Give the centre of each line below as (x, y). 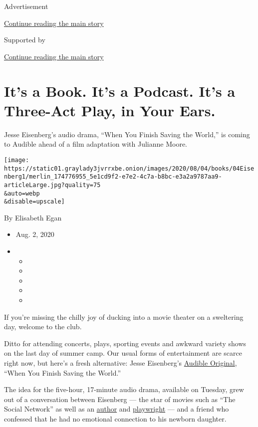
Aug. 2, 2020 (35, 234)
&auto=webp (22, 193)
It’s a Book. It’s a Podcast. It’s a (120, 91)
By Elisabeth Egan (33, 217)
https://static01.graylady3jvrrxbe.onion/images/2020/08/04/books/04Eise (129, 168)
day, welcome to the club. (43, 326)
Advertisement (26, 6)
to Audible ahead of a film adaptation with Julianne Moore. (96, 144)
